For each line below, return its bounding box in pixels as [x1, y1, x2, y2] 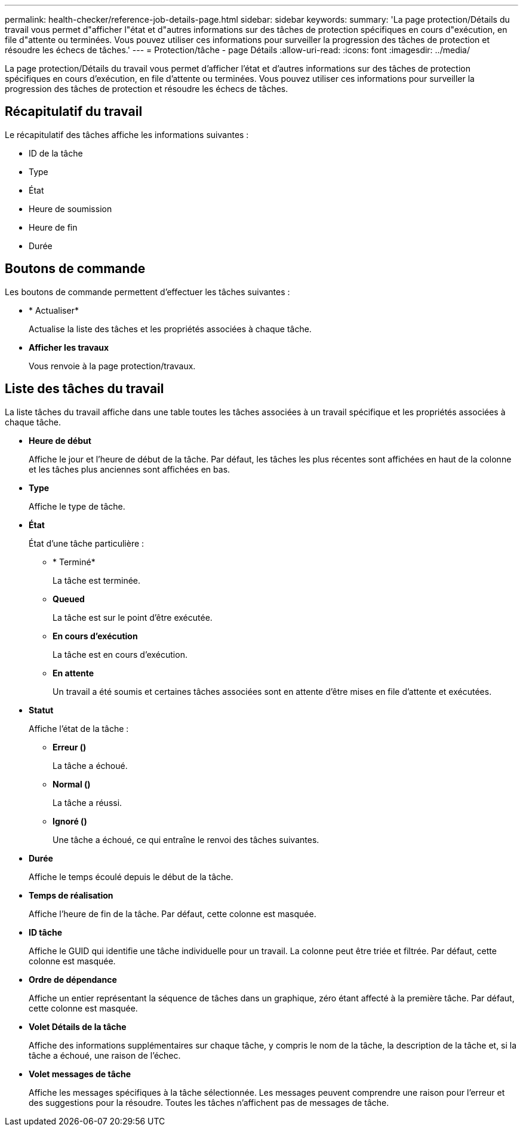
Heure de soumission [29, 203, 112, 214]
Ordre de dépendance [29, 974, 117, 985]
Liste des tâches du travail [5, 381, 164, 397]
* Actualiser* [29, 305, 79, 315]
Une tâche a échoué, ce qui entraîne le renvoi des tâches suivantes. [53, 834, 319, 845]
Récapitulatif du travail [5, 104, 143, 119]
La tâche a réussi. [53, 797, 122, 808]
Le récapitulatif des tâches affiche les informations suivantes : [5, 129, 249, 140]
